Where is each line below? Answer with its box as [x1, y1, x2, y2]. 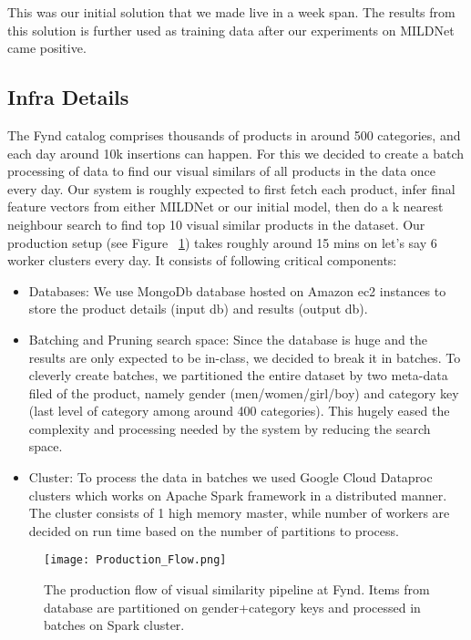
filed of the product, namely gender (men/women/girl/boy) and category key [28, 383, 459, 402]
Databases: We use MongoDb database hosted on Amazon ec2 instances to [28, 281, 446, 300]
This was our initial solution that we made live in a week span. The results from [7, 3, 456, 21]
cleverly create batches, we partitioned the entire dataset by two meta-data [28, 366, 448, 385]
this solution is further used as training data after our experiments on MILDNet [7, 20, 455, 39]
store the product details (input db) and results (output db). [28, 299, 368, 318]
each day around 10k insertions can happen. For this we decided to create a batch [7, 143, 465, 162]
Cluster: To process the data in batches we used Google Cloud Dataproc [28, 468, 433, 487]
